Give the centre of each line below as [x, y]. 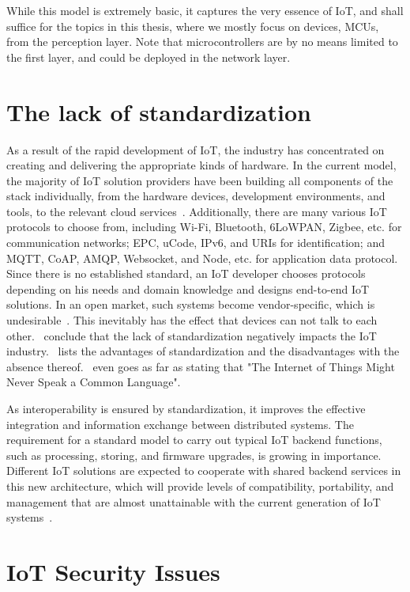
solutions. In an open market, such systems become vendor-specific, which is [191, 304]
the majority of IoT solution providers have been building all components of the [200, 180]
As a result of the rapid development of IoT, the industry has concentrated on [196, 149]
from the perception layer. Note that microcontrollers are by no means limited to [202, 42]
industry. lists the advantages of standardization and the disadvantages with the [203, 351]
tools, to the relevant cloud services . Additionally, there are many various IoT [197, 211]
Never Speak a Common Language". [94, 382]
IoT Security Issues [113, 571]
